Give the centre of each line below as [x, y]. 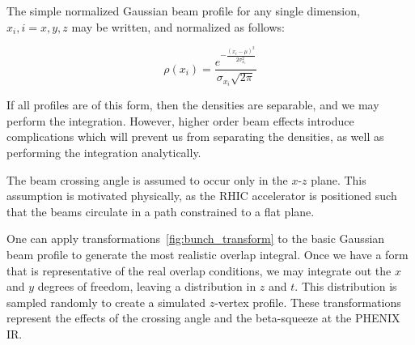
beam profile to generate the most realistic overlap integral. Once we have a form [207, 255]
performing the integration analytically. [104, 153]
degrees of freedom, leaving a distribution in [147, 286]
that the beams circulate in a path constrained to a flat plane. [161, 211]
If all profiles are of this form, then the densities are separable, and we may [193, 105]
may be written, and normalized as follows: [178, 26]
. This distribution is [346, 286]
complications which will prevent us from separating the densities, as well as [195, 136]
